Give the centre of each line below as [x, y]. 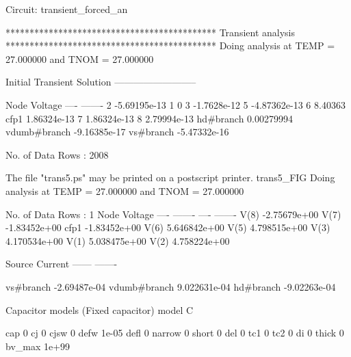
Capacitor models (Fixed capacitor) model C [100, 309]
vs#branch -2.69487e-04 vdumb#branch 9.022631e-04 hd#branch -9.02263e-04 [171, 286]
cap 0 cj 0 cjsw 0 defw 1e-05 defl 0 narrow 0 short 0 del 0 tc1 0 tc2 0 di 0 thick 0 [175, 333]
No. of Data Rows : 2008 [57, 154]
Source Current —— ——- [62, 264]
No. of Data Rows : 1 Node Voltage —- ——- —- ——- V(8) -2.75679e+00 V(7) [173, 214]
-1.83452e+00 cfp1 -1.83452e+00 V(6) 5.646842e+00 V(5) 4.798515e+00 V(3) [168, 227]
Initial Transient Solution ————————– [101, 82]
